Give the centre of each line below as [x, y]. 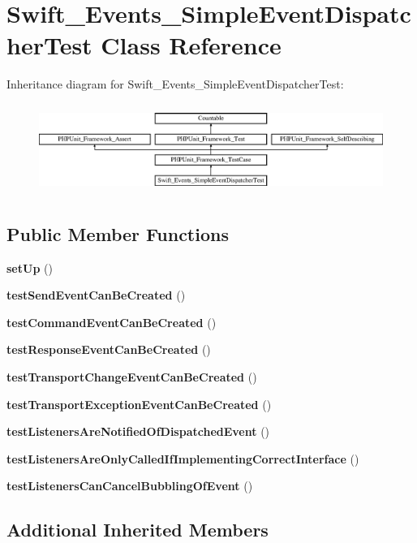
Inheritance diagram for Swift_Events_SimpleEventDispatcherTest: [175, 84]
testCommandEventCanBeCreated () [112, 322]
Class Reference [191, 45]
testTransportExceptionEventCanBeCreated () [139, 404]
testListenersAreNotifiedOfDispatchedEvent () [138, 431]
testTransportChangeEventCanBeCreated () [132, 377]
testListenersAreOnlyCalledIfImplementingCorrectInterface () [183, 458]
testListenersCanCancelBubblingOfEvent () [130, 486]
